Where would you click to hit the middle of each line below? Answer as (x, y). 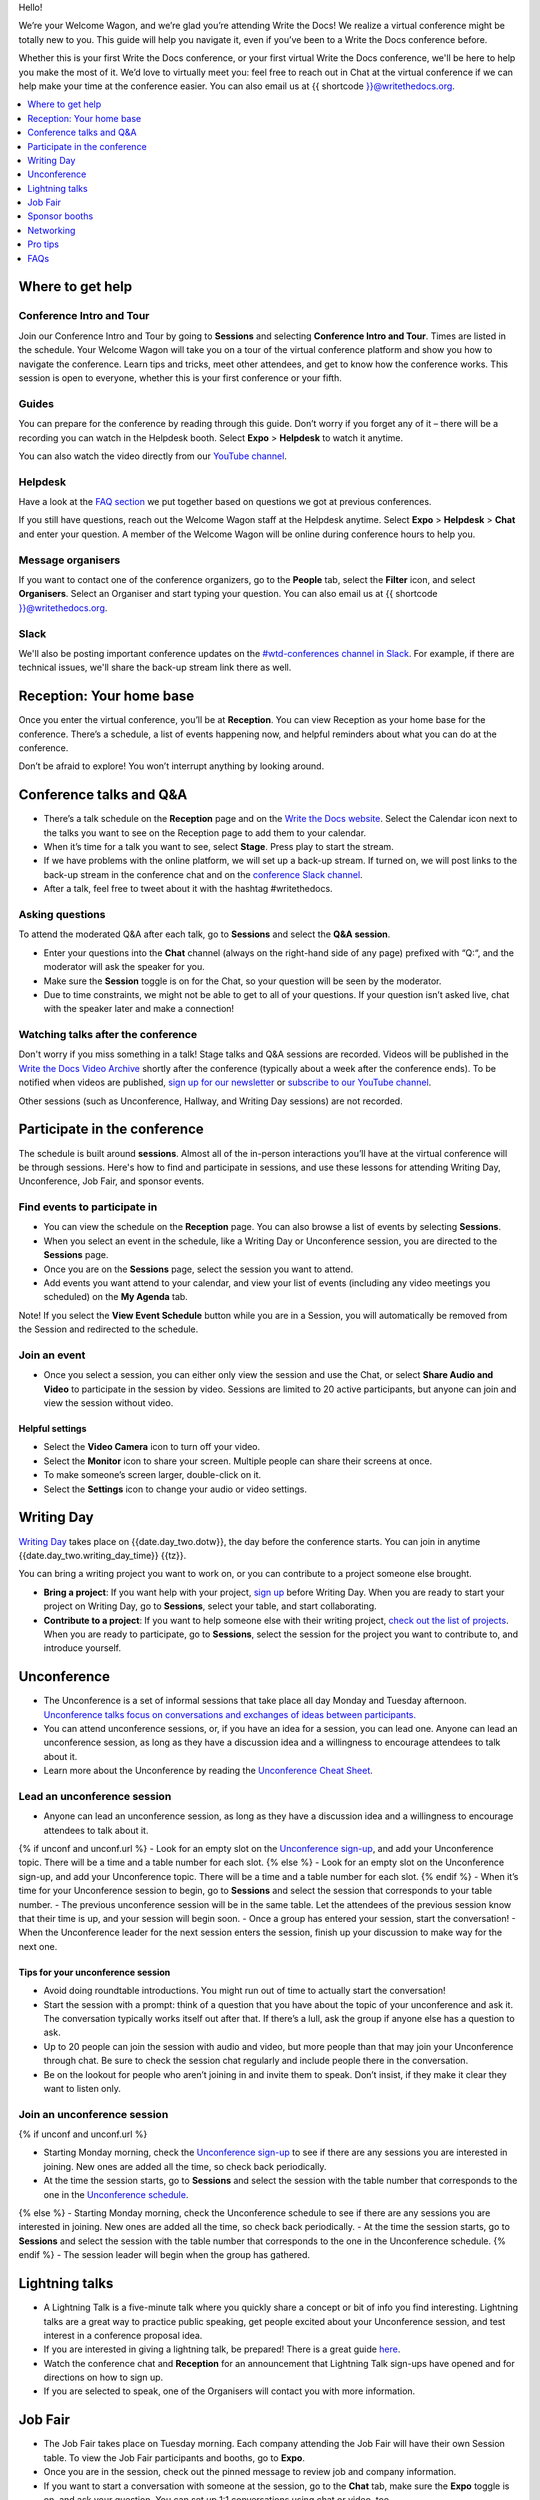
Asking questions (62, 914)
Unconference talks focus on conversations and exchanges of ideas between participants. (230, 1714)
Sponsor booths (60, 216)
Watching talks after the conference (108, 1035)
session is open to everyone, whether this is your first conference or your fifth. (180, 377)
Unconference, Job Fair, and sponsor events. (111, 1181)
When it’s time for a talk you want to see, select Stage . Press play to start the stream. (218, 847)
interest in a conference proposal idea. (123, 2335)
